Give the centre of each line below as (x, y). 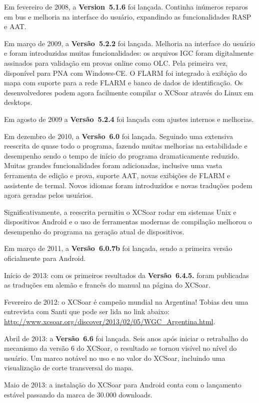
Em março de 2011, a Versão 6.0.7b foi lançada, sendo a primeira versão (118, 248)
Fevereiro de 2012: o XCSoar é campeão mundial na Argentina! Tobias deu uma (126, 301)
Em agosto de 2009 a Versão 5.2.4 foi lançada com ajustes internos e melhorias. (129, 119)
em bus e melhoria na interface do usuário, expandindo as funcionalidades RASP (128, 16)
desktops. (18, 102)
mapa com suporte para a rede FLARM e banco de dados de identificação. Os (123, 83)
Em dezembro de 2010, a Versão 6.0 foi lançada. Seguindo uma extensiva (118, 136)
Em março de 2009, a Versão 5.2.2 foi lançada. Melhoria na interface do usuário (129, 43)
